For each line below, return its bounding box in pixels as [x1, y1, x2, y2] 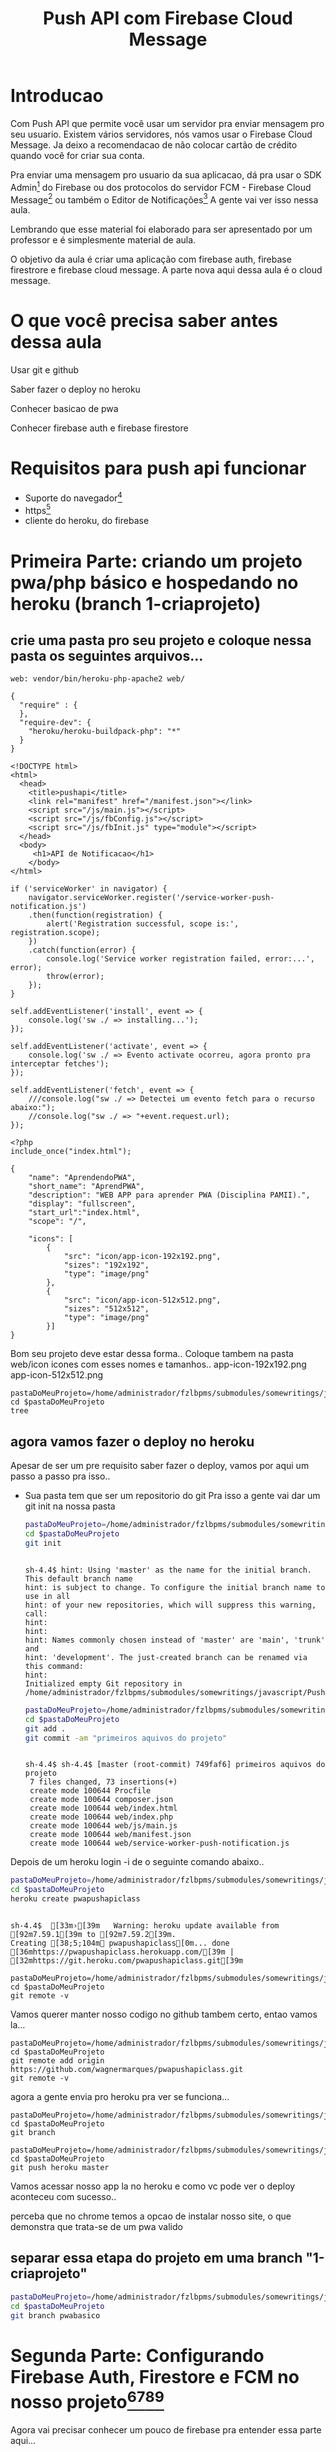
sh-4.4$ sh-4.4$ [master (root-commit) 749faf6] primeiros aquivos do [24, 1760, 326, 1770]
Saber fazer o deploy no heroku [10, 383, 141, 396]
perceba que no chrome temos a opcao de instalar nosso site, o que [10, 2210, 292, 2222]
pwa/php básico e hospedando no [10, 571, 299, 594]
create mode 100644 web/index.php [29, 1812, 174, 1822]
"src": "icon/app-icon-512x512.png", [63, 1295, 222, 1306]
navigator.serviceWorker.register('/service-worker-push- [28, 893, 275, 903]
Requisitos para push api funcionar [10, 457, 307, 480]
